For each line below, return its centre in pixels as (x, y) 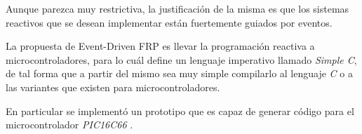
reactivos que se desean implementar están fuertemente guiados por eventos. (169, 22)
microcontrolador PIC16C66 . (69, 125)
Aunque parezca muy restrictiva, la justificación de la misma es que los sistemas (177, 8)
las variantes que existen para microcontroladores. (113, 87)
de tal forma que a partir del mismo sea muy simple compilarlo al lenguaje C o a (179, 73)
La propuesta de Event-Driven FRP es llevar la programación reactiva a (160, 46)
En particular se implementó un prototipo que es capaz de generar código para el (180, 110)
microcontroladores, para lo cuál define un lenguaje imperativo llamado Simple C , (181, 59)
